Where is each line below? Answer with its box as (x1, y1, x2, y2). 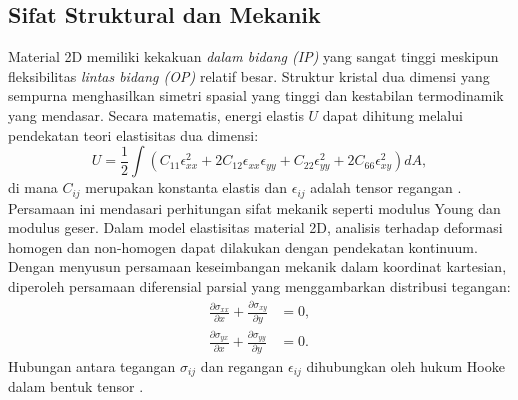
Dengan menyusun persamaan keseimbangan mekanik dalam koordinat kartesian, (8, 256, 507, 277)
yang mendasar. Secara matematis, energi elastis (8, 104, 304, 125)
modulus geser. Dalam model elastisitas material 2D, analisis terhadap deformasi (8, 217, 503, 238)
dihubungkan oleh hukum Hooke (306, 355, 505, 376)
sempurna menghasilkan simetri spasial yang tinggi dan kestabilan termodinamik (8, 85, 504, 106)
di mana (8, 177, 58, 198)
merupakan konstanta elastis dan (85, 177, 288, 198)
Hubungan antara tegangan (8, 355, 176, 376)
